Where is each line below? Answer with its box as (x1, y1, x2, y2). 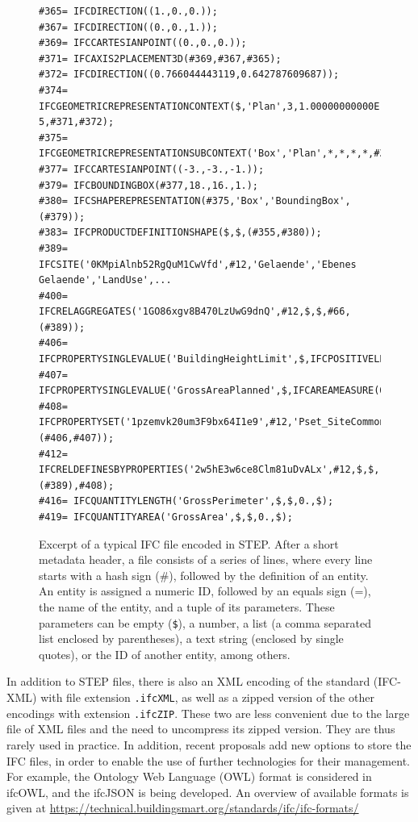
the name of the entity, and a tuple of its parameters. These (39, 598, 335, 615)
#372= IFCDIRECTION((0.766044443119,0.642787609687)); (39, 69, 340, 81)
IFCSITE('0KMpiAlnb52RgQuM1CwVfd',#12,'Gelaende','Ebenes (39, 258, 357, 270)
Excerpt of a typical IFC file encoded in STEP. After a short (39, 535, 339, 552)
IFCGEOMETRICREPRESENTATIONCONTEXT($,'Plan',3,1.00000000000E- (39, 100, 386, 112)
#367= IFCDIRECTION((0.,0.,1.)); (39, 21, 218, 33)
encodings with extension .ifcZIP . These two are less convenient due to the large (6, 704, 410, 721)
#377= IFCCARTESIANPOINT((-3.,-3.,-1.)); (39, 163, 265, 175)
